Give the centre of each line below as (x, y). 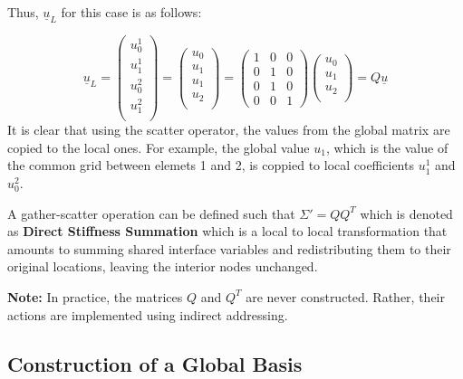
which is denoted (406, 213)
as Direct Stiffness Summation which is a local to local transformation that (227, 231)
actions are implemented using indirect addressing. (148, 314)
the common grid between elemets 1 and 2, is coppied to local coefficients (211, 165)
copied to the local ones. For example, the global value (159, 147)
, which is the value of (387, 147)
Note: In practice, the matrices (95, 296)
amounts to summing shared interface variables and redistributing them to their (229, 248)
